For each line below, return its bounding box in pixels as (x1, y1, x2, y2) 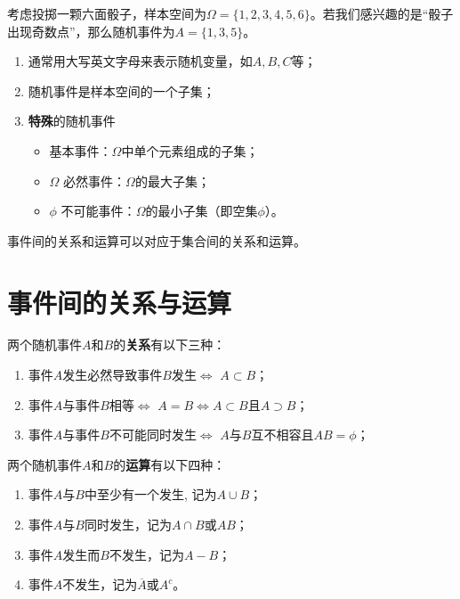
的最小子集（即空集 (145, 201, 258, 220)
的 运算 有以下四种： (113, 455, 226, 473)
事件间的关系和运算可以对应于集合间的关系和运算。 (7, 231, 306, 250)
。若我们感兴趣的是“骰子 (310, 4, 454, 22)
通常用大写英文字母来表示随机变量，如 (28, 52, 253, 70)
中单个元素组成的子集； (121, 141, 259, 160)
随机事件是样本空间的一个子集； (28, 81, 215, 100)
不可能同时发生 (109, 425, 197, 444)
